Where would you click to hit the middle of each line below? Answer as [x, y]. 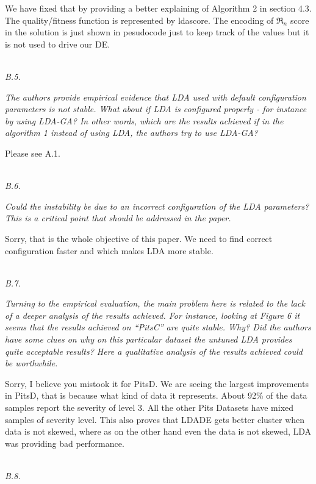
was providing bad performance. [65, 443]
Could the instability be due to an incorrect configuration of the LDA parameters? [157, 206]
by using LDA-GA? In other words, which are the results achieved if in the [144, 120]
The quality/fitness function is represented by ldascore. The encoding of [139, 20]
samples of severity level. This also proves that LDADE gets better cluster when [155, 419]
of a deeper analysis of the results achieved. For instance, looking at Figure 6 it [153, 315]
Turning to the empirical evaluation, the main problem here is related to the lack [155, 303]
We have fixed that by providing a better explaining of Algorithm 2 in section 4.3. [158, 8]
